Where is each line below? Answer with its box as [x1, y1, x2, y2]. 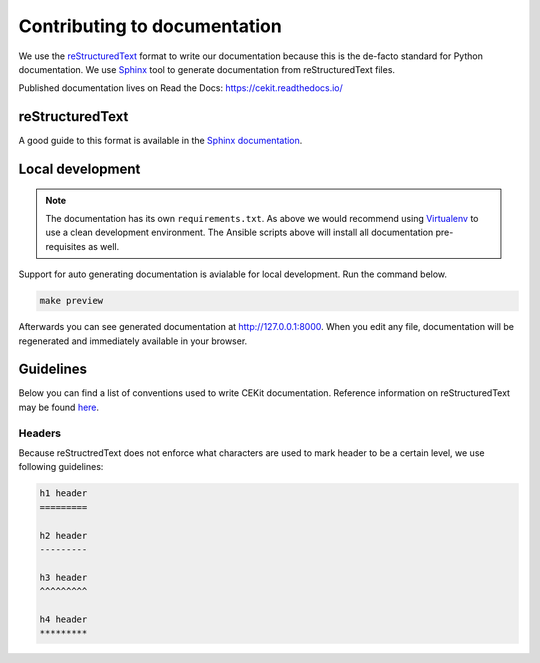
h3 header [39, 571, 88, 583]
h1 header [39, 488, 88, 499]
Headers [18, 426, 62, 440]
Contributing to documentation [18, 15, 282, 37]
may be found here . [18, 401, 100, 413]
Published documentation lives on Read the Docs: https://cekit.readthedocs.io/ [18, 82, 344, 94]
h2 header [39, 530, 88, 541]
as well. [88, 240, 120, 252]
